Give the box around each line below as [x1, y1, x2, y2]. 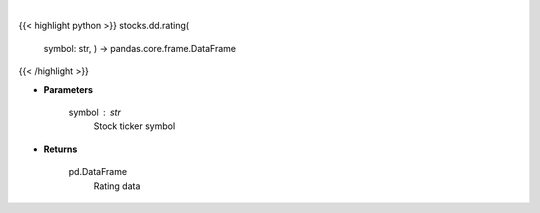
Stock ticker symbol [93, 120, 176, 132]
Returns [43, 143, 78, 155]
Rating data [93, 180, 141, 192]
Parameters [43, 83, 94, 95]
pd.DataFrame [68, 166, 128, 178]
